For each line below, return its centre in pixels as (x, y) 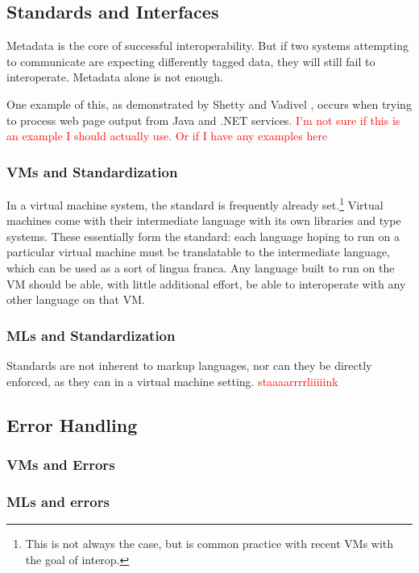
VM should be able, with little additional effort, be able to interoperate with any (206, 283)
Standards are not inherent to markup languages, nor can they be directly (189, 365)
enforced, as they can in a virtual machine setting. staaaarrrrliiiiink (172, 381)
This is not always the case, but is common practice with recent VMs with (209, 544)
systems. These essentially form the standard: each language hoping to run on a (203, 236)
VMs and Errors (61, 464)
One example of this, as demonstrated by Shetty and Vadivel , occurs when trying (209, 104)
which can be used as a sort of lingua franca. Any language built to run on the (201, 268)
